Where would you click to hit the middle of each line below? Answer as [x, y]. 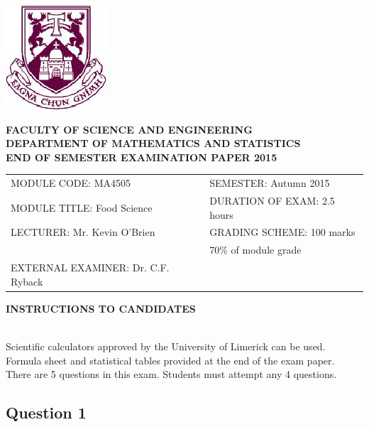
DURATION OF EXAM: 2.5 [272, 200]
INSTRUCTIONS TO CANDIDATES [101, 308]
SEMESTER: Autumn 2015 [270, 183]
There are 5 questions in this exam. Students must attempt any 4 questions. [171, 374]
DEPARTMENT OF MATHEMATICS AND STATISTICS [153, 143]
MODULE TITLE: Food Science [82, 207]
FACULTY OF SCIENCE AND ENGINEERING [129, 129]
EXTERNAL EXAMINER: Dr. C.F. [90, 267]
